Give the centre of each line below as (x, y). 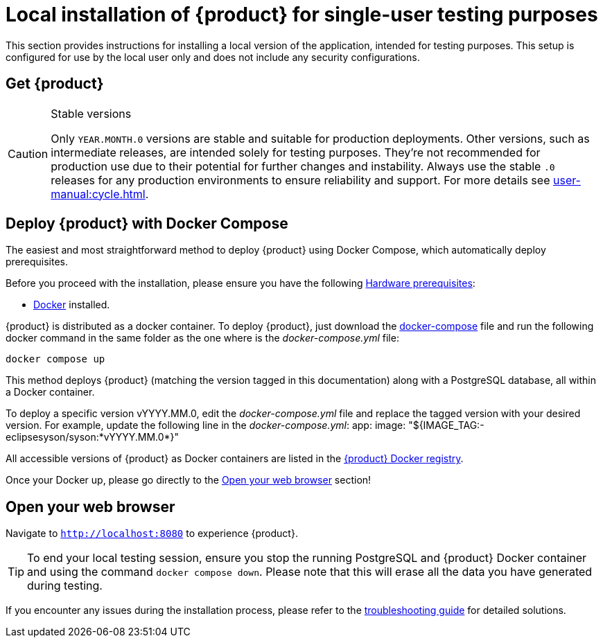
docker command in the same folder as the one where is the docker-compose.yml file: (202, 338)
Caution (28, 153)
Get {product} (55, 84)
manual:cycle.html (98, 194)
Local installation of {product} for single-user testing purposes (302, 15)
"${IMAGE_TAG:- (446, 425)
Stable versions (91, 113)
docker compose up (55, 359)
